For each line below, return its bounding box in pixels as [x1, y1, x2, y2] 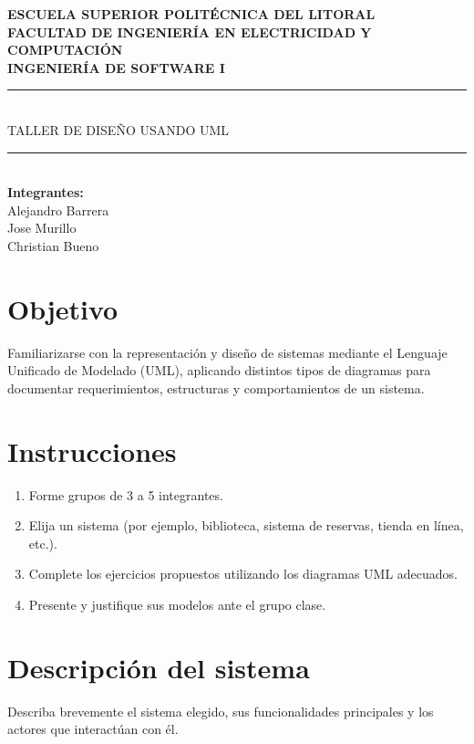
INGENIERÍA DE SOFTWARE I [7, 58, 225, 77]
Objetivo [7, 289, 118, 327]
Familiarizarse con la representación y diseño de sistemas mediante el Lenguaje [7, 342, 448, 362]
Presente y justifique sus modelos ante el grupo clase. [28, 594, 326, 613]
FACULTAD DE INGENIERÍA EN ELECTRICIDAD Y [7, 22, 372, 41]
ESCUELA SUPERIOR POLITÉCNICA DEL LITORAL [7, 5, 376, 23]
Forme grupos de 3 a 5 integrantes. [28, 485, 223, 504]
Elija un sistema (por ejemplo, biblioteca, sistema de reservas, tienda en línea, [28, 516, 464, 535]
